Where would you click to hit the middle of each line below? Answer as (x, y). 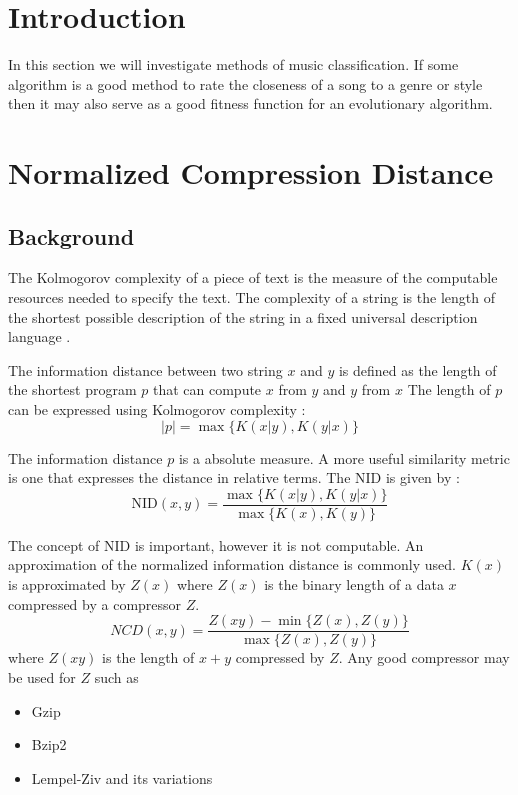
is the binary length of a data (354, 584)
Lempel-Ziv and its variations (122, 777)
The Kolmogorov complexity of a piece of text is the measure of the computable (253, 277)
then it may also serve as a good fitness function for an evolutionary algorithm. (250, 103)
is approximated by (67, 584)
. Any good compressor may (424, 657)
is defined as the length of (417, 369)
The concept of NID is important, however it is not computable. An (216, 544)
